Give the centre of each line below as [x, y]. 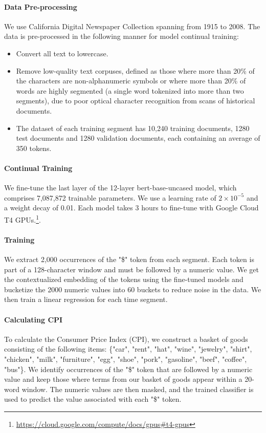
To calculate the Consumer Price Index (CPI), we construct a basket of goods [126, 339]
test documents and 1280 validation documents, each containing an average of [138, 138]
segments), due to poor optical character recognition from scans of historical [136, 101]
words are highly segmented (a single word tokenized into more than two [130, 90]
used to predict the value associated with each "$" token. [93, 399]
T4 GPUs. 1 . [23, 219]
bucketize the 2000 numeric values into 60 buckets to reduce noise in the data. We [133, 289]
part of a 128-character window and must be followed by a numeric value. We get [131, 269]
